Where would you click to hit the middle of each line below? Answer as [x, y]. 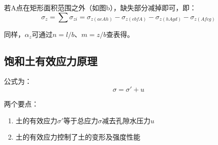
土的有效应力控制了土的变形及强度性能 [78, 137]
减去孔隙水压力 [126, 120]
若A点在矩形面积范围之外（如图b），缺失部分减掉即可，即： [100, 7]
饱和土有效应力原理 [51, 60]
